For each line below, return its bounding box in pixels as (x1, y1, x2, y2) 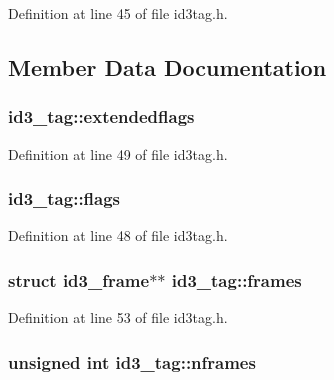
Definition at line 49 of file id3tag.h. (8, 143, 228, 164)
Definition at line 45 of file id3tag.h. (8, 3, 228, 23)
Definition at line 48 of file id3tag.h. (8, 225, 228, 246)
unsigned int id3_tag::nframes (8, 349, 256, 374)
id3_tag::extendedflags (8, 104, 195, 129)
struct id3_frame (8, 267, 150, 292)
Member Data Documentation (8, 51, 327, 82)
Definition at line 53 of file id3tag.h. (8, 307, 228, 328)
